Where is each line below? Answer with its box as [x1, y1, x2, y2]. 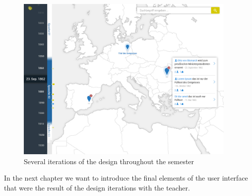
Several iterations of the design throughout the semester [24, 156, 194, 166]
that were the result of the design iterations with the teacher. [4, 182, 190, 193]
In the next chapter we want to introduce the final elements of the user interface [4, 173, 248, 183]
